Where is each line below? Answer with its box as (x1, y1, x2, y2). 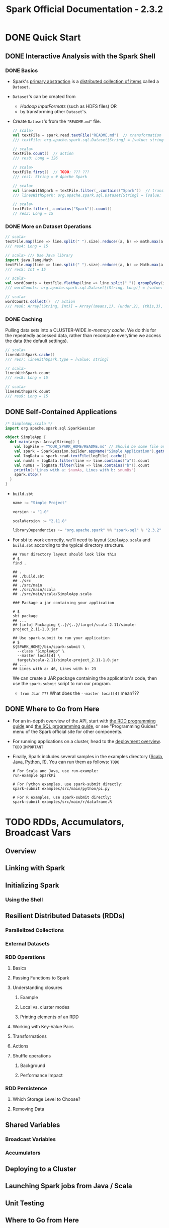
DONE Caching (5, 315, 43, 322)
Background (20, 1062, 46, 1069)
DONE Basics (5, 67, 38, 74)
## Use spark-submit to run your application (12, 635, 110, 640)
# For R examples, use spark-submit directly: (12, 795, 112, 800)
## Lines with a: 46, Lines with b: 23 (12, 666, 97, 671)
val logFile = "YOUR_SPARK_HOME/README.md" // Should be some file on (14, 444, 165, 449)
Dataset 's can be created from (12, 93, 76, 99)
